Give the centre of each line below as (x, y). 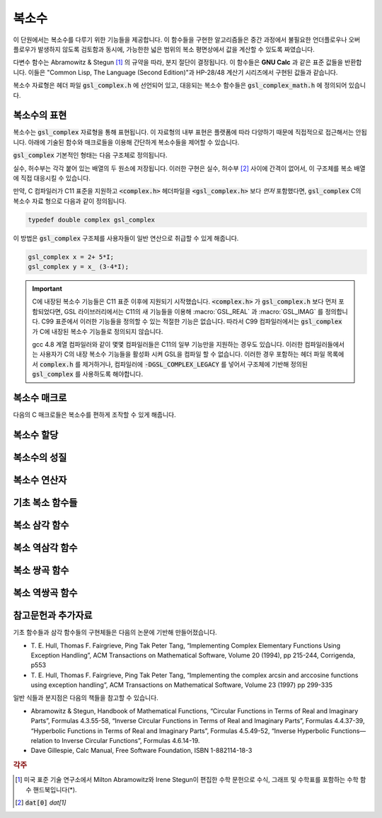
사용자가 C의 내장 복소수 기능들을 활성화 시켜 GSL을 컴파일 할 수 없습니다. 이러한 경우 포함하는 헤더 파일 (182, 355)
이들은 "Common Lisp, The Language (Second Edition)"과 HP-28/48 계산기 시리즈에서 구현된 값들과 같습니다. (183, 72)
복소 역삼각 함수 (45, 548)
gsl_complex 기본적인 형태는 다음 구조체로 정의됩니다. (90, 155)
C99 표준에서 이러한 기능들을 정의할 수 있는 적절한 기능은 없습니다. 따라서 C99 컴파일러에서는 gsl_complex (192, 321)
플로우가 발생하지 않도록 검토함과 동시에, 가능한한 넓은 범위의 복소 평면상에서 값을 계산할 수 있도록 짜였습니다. (164, 49)
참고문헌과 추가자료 (53, 616)
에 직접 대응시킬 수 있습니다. (52, 178)
